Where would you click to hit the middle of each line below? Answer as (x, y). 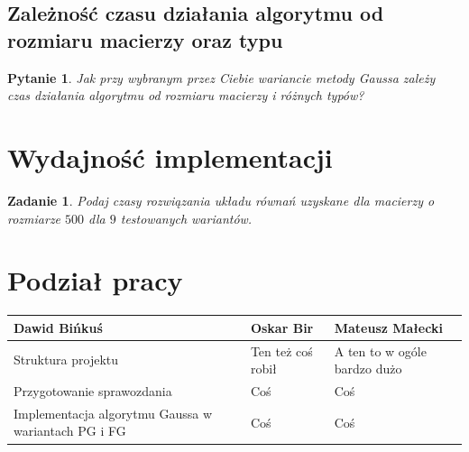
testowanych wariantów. (186, 218)
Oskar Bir (282, 327)
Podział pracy (95, 280)
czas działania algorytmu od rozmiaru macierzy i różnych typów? (186, 95)
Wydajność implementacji (170, 157)
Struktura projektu (66, 360)
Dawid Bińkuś (58, 327)
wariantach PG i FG (70, 431)
